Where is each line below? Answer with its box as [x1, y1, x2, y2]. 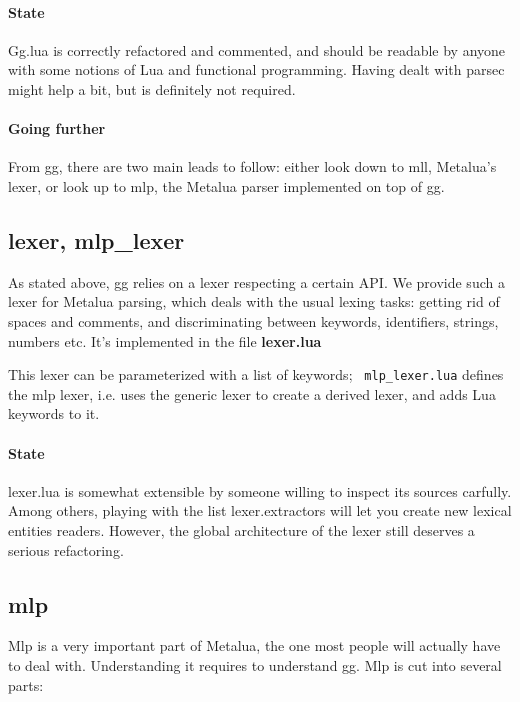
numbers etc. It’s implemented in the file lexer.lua [8, 330, 322, 351]
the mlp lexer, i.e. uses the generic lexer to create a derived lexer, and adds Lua [8, 383, 496, 404]
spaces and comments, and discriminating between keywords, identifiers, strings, [8, 310, 499, 331]
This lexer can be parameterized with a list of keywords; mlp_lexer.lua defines [8, 364, 504, 385]
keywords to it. [8, 403, 100, 424]
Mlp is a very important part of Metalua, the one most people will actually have [8, 635, 501, 656]
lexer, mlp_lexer [8, 224, 185, 255]
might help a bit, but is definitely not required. [8, 78, 296, 99]
